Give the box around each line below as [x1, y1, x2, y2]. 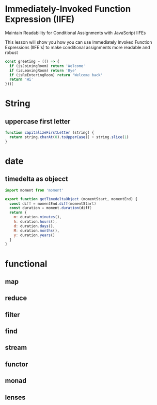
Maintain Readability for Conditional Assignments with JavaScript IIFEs [5, 30, 146, 35]
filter [5, 310, 20, 319]
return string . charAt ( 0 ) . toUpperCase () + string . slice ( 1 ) [9, 135, 129, 140]
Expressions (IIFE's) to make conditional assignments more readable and [5, 44, 150, 50]
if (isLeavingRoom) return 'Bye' [9, 68, 77, 73]
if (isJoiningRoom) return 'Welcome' [9, 63, 86, 69]
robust [5, 50, 18, 55]
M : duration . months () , [14, 228, 60, 233]
